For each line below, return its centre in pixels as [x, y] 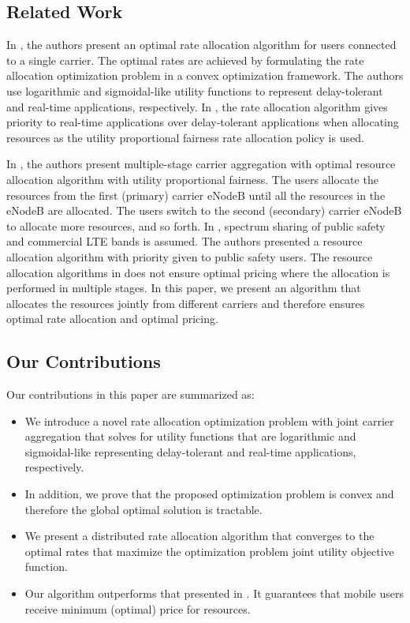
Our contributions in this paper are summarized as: [130, 394]
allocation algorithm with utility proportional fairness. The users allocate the [192, 179]
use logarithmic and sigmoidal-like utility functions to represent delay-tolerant [195, 90]
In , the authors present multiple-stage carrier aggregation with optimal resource [201, 164]
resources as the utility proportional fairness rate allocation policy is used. [185, 137]
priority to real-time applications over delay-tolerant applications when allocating [203, 122]
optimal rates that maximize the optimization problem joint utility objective [209, 551]
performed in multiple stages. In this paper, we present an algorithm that [184, 288]
